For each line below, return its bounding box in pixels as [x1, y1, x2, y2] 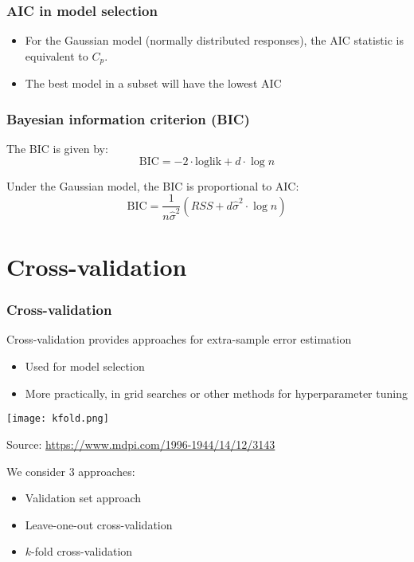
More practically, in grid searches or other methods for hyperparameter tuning [25, 384, 408, 401]
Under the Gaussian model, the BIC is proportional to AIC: [6, 177, 299, 194]
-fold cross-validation [31, 543, 133, 560]
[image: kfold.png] [6, 413, 109, 425]
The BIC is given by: [6, 140, 108, 157]
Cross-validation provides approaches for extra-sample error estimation [6, 331, 352, 348]
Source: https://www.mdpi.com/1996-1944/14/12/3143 [6, 435, 275, 452]
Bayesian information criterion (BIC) [6, 108, 250, 128]
